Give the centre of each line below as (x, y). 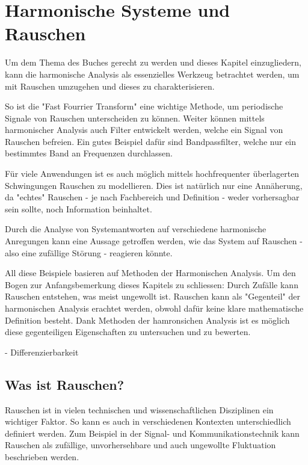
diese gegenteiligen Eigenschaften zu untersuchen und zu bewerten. (128, 332)
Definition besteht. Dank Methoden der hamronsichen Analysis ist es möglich (147, 320)
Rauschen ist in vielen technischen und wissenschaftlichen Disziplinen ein (139, 409)
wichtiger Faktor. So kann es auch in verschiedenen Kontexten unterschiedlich (148, 421)
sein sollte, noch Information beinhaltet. (79, 208)
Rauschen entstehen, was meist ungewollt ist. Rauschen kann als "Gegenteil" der (152, 296)
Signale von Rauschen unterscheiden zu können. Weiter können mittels (135, 118)
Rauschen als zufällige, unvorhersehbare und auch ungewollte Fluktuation (140, 445)
